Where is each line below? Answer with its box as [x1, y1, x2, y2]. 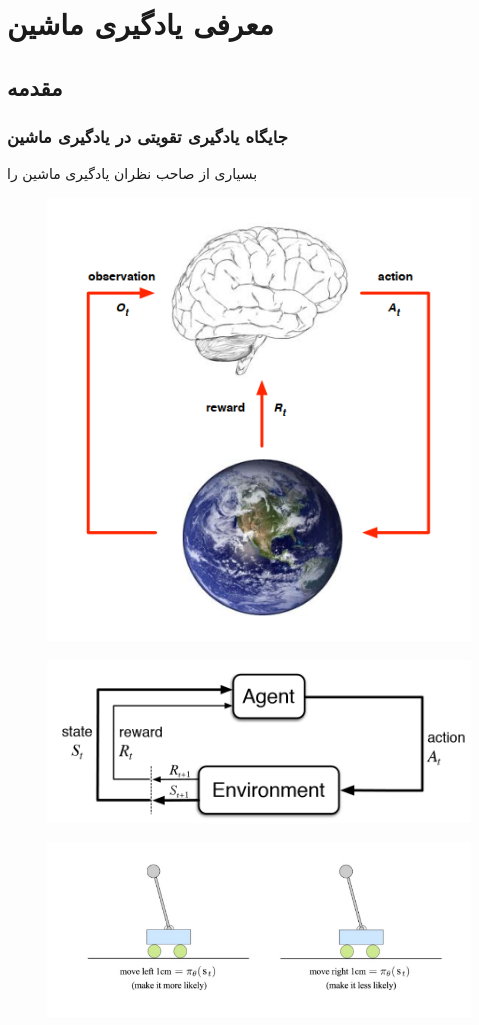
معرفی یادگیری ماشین [7, 3, 274, 44]
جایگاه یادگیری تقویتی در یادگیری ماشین [7, 124, 288, 149]
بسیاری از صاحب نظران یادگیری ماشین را [7, 163, 258, 184]
